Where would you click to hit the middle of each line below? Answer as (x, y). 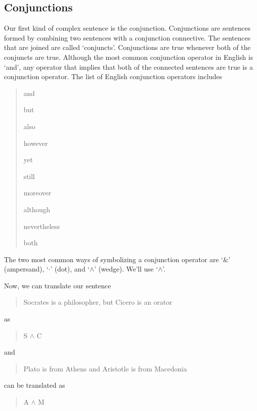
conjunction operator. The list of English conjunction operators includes (113, 76)
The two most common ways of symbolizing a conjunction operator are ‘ (114, 259)
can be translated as (35, 385)
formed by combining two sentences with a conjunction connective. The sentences (127, 37)
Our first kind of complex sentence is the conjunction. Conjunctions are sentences (127, 28)
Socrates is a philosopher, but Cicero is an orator (98, 302)
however (36, 143)
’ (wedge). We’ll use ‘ (126, 269)
